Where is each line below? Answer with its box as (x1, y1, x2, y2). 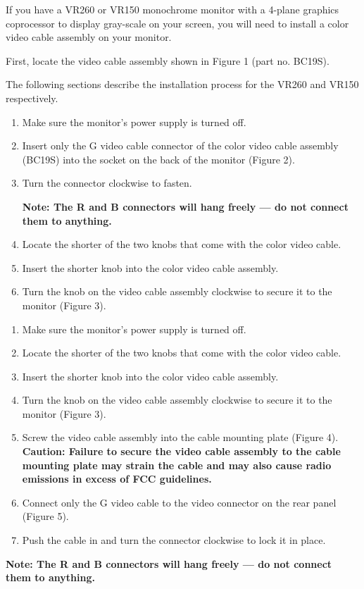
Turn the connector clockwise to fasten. (22, 175, 192, 190)
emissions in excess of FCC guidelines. (22, 471, 212, 486)
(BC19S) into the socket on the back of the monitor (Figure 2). (22, 151, 295, 166)
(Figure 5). (22, 509, 69, 523)
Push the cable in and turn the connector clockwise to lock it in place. (22, 533, 326, 547)
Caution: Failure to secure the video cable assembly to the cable (22, 444, 341, 459)
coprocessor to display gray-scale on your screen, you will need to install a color (6, 15, 349, 30)
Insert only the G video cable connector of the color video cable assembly (22, 138, 339, 153)
